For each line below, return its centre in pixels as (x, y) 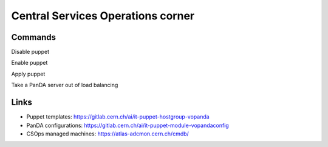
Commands (34, 37)
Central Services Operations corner (103, 16)
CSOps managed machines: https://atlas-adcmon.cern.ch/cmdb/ (108, 134)
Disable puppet (30, 52)
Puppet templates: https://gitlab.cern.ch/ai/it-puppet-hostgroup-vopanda (118, 117)
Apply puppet (28, 74)
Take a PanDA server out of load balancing (65, 85)
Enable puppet (29, 63)
